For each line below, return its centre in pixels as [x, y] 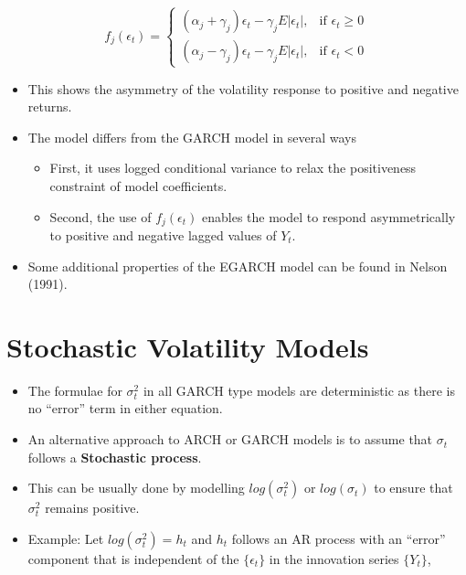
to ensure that [413, 488]
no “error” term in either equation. [125, 408]
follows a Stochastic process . [115, 457]
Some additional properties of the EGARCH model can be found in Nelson [238, 266]
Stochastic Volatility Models [188, 346]
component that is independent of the [133, 558]
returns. [50, 106]
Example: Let [66, 538]
